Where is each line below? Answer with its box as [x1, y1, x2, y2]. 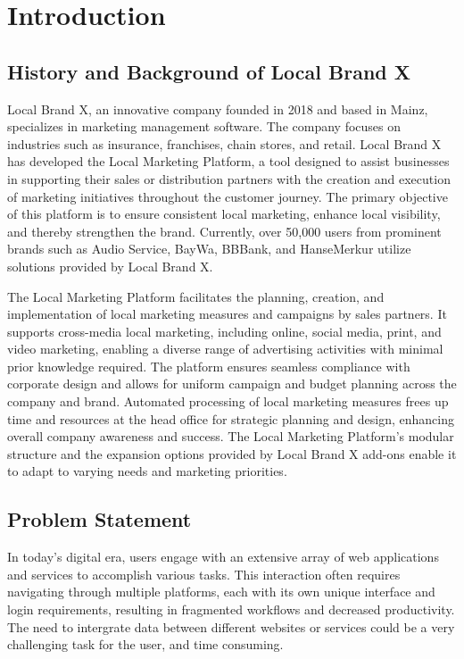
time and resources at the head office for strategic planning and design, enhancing [7, 409, 454, 428]
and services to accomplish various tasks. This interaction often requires [7, 564, 401, 583]
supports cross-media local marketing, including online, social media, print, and [7, 321, 442, 340]
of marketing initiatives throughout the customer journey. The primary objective [7, 187, 448, 205]
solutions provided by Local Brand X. [7, 256, 213, 275]
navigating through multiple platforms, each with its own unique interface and [7, 582, 435, 601]
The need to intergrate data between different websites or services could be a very [7, 617, 455, 636]
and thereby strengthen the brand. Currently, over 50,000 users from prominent [7, 221, 442, 240]
